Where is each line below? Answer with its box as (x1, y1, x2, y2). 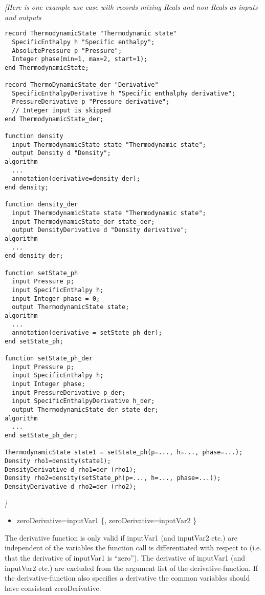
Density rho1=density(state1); (5, 457, 111, 465)
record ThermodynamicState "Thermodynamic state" (5, 30, 177, 37)
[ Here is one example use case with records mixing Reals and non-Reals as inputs (5, 2, 258, 12)
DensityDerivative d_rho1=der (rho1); (5, 466, 137, 473)
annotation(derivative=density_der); (12, 175, 140, 183)
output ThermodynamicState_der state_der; (12, 406, 159, 414)
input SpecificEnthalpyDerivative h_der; (12, 397, 155, 405)
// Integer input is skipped (12, 107, 111, 114)
